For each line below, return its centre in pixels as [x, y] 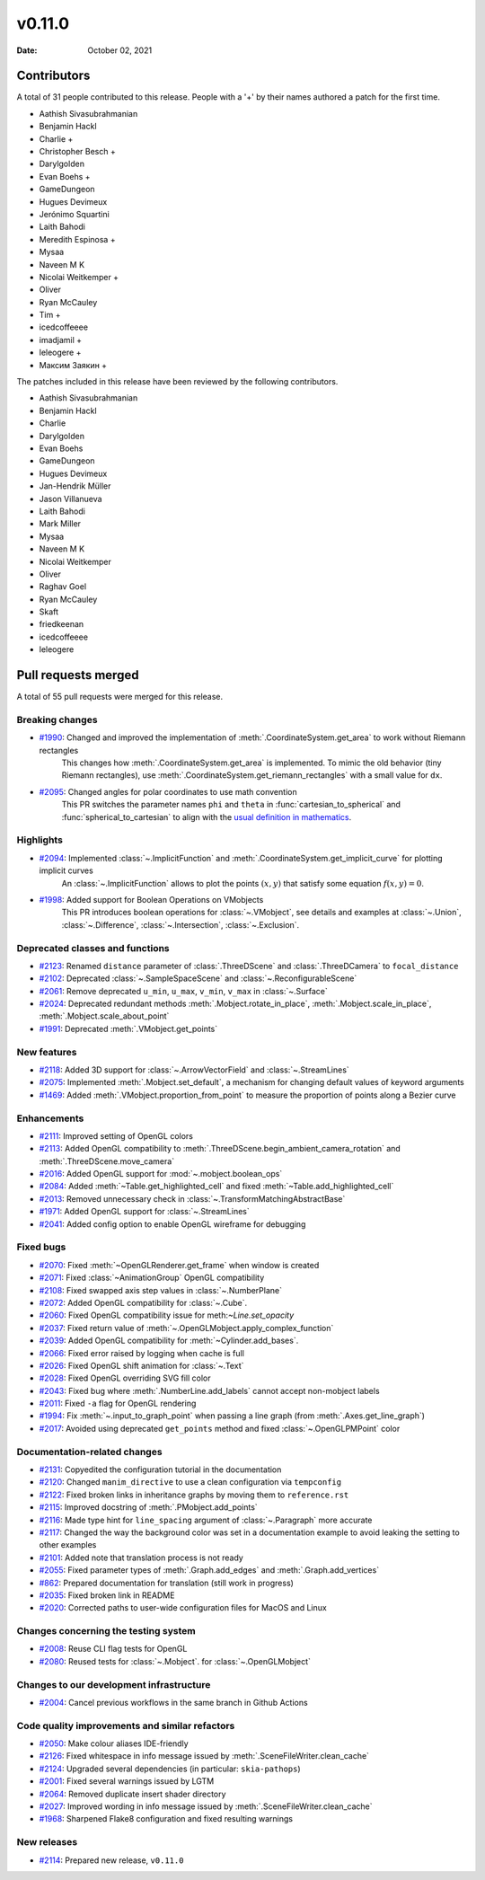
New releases [47, 1842]
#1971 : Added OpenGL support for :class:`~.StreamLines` [145, 1212]
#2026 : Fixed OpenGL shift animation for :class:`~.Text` [141, 1365]
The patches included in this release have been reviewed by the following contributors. [177, 382]
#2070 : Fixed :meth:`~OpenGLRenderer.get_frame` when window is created [179, 1265]
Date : [27, 50]
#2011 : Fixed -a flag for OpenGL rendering [118, 1403]
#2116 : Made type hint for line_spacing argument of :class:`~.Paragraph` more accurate [206, 1520]
